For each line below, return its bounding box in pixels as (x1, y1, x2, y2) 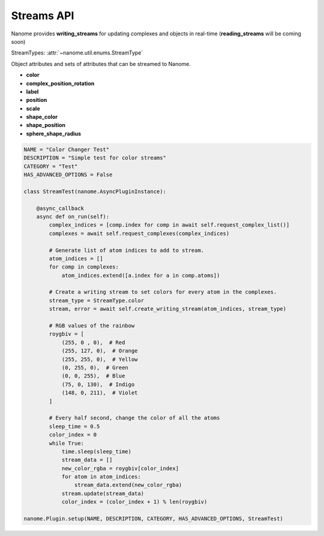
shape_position (26, 122, 66, 129)
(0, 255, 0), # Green (61, 364, 128, 371)
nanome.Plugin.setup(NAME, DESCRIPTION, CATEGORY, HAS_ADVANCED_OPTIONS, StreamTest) (23, 516, 283, 522)
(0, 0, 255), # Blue (61, 372, 125, 380)
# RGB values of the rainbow (49, 323, 135, 329)
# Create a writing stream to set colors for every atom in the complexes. (49, 288, 277, 296)
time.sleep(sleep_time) (61, 448, 132, 455)
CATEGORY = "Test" (23, 162, 78, 170)
